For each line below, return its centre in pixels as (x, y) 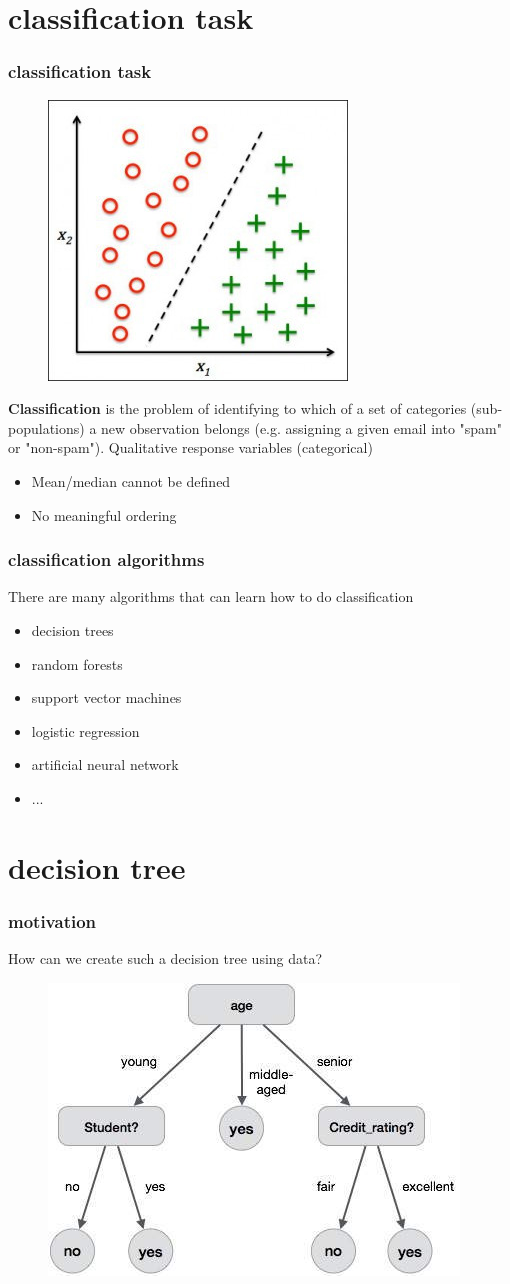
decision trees (72, 629)
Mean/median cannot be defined (131, 480)
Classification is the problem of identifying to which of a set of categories (237, 408)
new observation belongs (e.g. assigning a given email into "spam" (301, 427)
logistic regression (85, 730)
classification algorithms (106, 559)
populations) (46, 427)
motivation (52, 920)
